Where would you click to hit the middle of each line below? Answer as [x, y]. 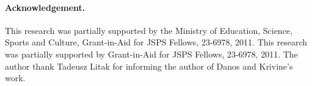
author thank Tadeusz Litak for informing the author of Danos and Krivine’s [149, 66]
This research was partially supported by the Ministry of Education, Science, [149, 30]
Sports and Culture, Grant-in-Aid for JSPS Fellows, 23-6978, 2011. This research [156, 42]
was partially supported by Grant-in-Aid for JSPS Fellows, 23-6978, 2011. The [151, 54]
